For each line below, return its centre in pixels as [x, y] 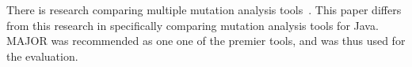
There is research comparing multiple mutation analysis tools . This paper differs [204, 9]
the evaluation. [42, 56]
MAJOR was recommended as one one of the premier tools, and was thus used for [206, 41]
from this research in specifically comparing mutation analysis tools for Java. [193, 25]
